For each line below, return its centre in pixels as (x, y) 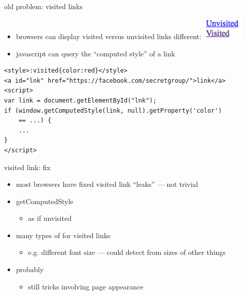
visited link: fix (27, 167)
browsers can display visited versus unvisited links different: (109, 36)
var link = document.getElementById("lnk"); (80, 100)
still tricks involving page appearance (86, 286)
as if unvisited (50, 218)
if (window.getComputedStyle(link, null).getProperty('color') (113, 110)
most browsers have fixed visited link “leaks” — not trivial (107, 184)
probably (30, 269)
